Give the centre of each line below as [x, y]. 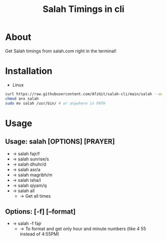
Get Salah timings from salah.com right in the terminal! [61, 51]
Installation [29, 71]
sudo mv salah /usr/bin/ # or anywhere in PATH [55, 103]
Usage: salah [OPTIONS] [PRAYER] [60, 142]
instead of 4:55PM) [40, 234]
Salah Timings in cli [83, 9]
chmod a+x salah [22, 99]
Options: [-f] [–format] [41, 211]
